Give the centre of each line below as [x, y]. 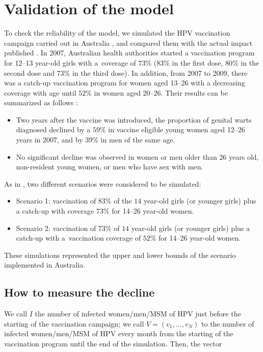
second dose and [29, 72]
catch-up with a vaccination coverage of [78, 238]
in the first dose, [198, 62]
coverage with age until [40, 92]
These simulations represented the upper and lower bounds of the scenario [120, 255]
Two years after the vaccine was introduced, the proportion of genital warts [134, 119]
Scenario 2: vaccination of [56, 228]
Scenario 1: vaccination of [56, 201]
